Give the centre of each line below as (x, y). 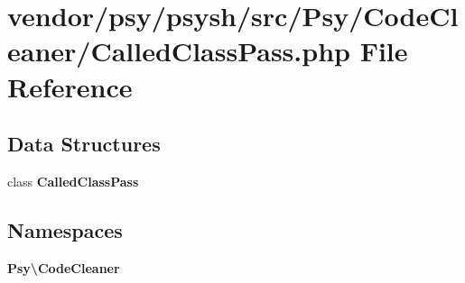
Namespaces (65, 229)
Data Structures (84, 144)
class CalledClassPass (73, 181)
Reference (70, 86)
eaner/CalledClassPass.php (179, 51)
